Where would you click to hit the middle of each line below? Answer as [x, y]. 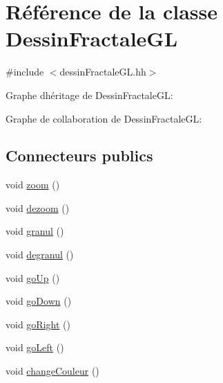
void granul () [35, 231]
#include [25, 72]
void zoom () [33, 185]
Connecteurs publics [79, 155]
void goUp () [33, 277]
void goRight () [38, 324]
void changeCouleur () [52, 371]
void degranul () [40, 255]
